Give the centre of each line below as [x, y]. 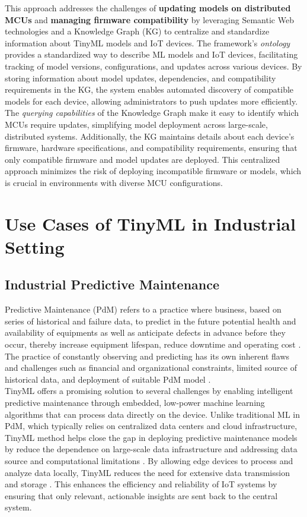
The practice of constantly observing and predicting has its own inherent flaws [147, 356]
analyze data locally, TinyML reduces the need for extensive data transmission [147, 472]
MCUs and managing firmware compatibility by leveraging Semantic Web [149, 19]
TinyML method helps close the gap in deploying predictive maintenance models [151, 437]
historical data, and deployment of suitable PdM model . [108, 379]
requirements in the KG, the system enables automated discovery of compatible [149, 89]
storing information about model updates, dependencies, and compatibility [140, 78]
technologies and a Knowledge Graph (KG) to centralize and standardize [137, 31]
